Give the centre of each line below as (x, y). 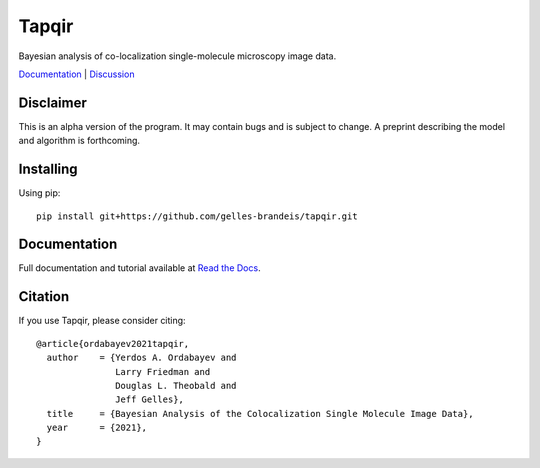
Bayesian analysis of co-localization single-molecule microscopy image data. (177, 56)
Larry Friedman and (163, 371)
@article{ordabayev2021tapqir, (113, 343)
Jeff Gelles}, (150, 399)
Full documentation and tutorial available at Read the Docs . (139, 268)
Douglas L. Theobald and (176, 385)
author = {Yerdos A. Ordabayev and (141, 358)
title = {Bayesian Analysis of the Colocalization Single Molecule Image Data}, (260, 413)
